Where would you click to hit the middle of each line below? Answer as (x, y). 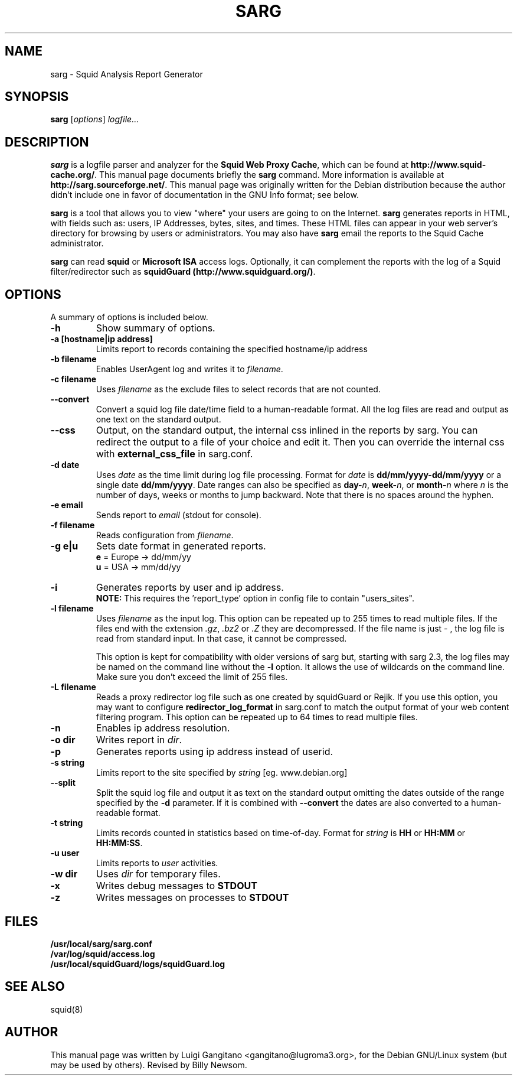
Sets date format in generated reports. (181, 546)
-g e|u (64, 546)
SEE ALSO (35, 987)
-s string (68, 763)
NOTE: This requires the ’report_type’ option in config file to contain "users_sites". (255, 598)
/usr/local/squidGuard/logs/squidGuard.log (138, 964)
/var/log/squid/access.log (103, 954)
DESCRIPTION (47, 142)
